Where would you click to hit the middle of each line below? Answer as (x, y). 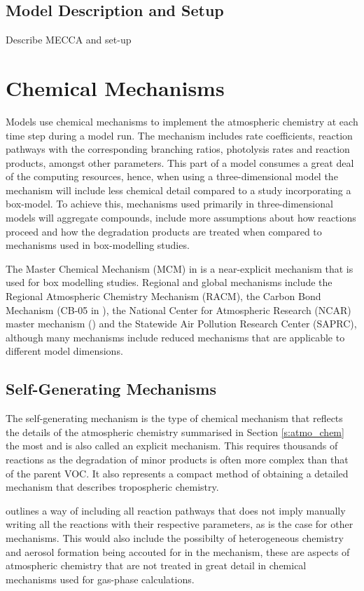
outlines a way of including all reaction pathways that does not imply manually (176, 510)
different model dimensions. (64, 351)
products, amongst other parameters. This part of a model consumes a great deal (180, 162)
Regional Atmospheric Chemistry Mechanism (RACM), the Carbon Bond (163, 296)
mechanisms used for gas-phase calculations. (100, 579)
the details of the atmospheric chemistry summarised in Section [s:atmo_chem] (175, 432)
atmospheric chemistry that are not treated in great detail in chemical (156, 565)
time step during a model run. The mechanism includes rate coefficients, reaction (179, 135)
